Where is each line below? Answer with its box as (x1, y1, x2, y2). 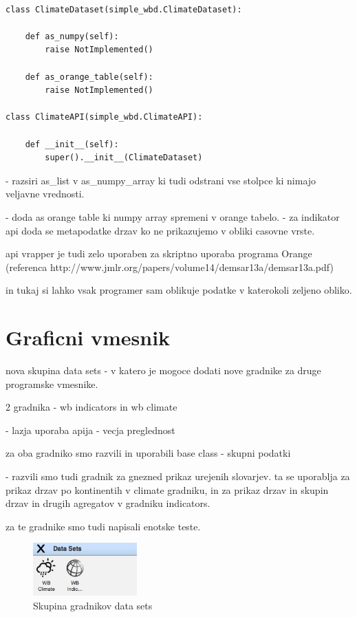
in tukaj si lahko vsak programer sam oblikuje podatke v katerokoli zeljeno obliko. (6, 283, 352, 297)
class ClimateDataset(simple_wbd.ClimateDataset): (6, 4, 242, 14)
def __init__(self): (25, 139, 119, 149)
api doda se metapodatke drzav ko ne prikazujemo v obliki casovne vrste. (6, 223, 315, 237)
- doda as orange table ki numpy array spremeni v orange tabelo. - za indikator (6, 209, 340, 224)
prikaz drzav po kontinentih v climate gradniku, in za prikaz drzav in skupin (6, 482, 329, 497)
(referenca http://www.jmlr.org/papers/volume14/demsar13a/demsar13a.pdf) (6, 259, 334, 274)
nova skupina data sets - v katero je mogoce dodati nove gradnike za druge (6, 363, 321, 377)
